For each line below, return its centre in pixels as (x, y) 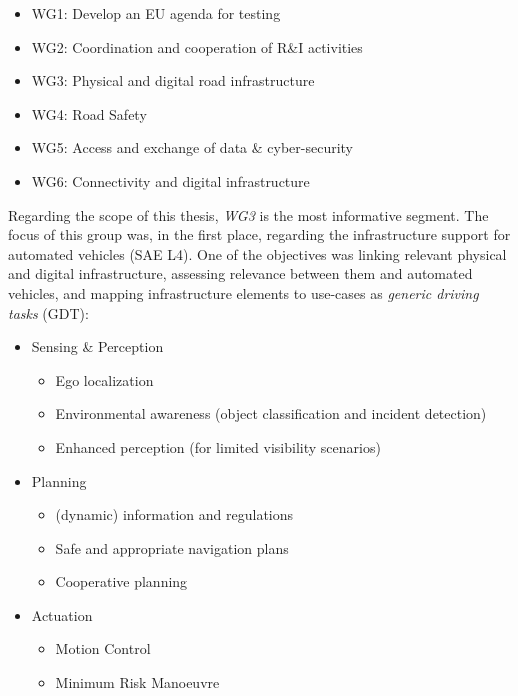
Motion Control (103, 648)
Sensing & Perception (97, 346)
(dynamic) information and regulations (174, 514)
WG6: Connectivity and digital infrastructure (170, 180)
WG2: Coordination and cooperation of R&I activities (197, 46)
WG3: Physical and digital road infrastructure (173, 80)
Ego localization (104, 379)
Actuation (62, 614)
